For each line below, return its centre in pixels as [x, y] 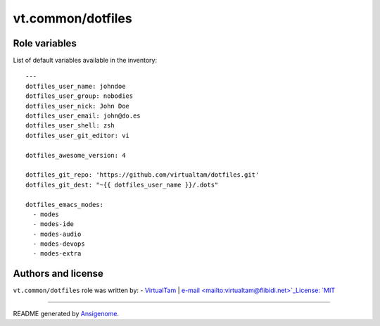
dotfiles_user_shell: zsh [70, 126]
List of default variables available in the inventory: [85, 61]
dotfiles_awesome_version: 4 [76, 155]
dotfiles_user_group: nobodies [80, 96]
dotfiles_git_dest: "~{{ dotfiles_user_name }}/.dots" [122, 184]
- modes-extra [57, 254]
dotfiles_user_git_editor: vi [78, 135]
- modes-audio [57, 234]
